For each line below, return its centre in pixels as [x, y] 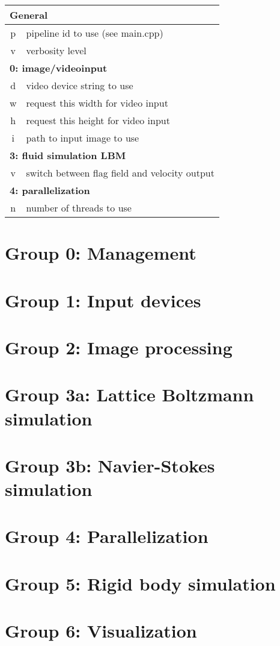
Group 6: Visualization [101, 631]
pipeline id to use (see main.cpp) [95, 33]
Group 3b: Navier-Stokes [110, 465]
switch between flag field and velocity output [120, 173]
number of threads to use [79, 208]
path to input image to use [83, 138]
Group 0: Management [101, 253]
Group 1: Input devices [103, 300]
